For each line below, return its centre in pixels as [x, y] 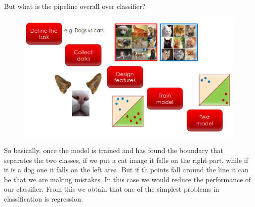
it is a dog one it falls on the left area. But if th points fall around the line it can [126, 170]
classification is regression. [43, 199]
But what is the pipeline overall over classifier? [75, 6]
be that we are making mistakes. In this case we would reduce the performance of [127, 179]
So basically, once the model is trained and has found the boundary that [114, 150]
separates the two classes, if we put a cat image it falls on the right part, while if [126, 160]
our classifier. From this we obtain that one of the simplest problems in [112, 189]
